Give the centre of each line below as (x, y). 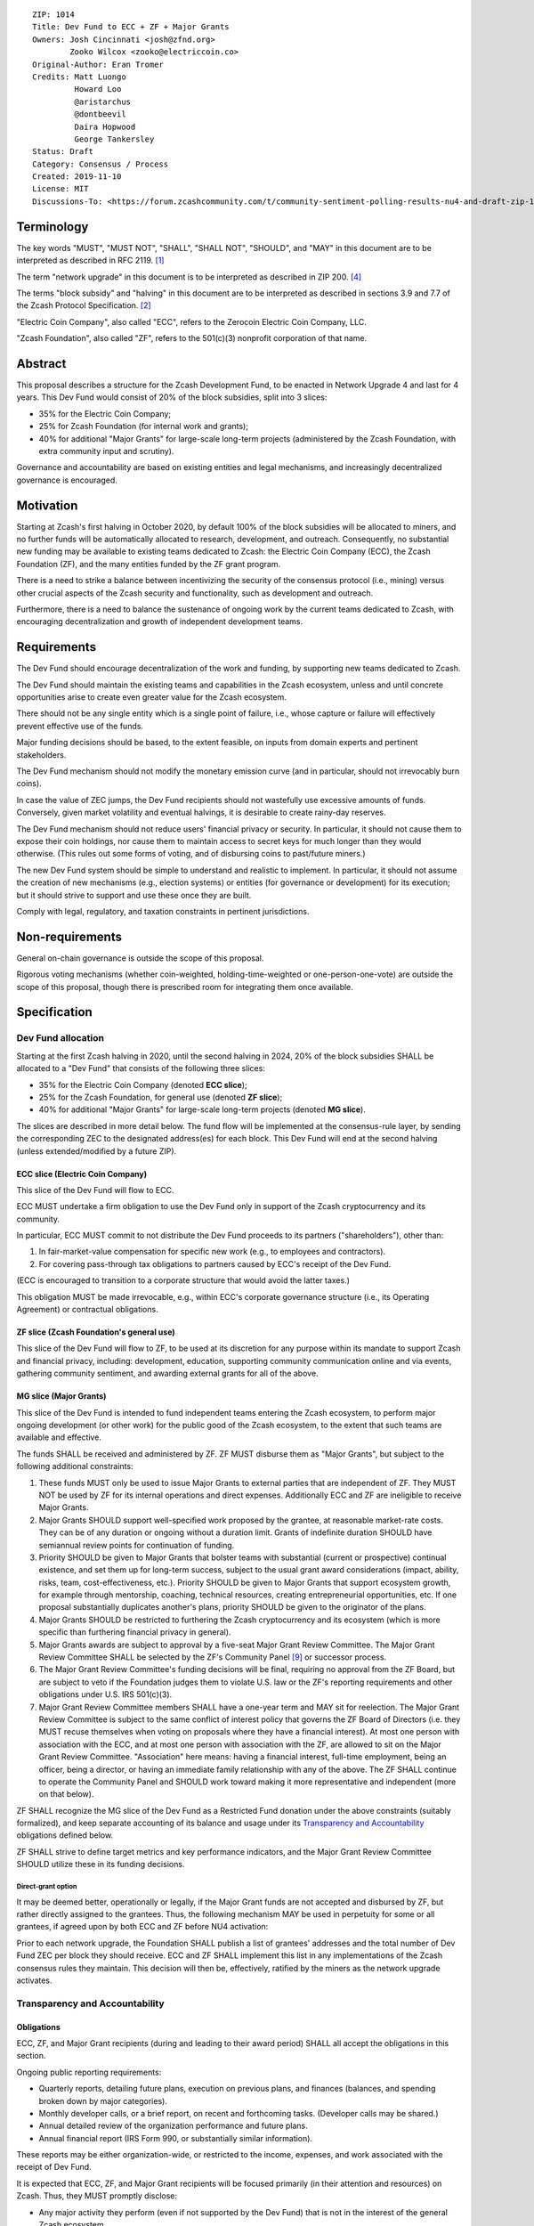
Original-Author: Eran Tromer (98, 64)
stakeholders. (41, 755)
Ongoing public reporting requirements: (89, 2072)
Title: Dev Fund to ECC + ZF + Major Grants (131, 27)
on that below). (66, 1794)
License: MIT (61, 189)
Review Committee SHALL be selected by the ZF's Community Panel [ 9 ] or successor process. (213, 1657)
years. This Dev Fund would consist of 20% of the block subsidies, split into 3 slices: (172, 397)
